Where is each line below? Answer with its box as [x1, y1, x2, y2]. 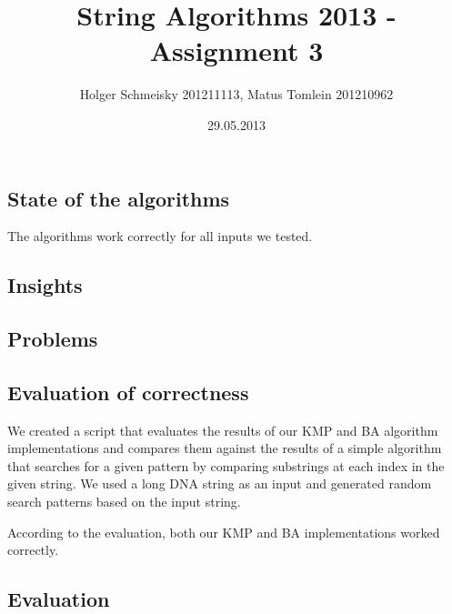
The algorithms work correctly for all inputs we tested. [7, 226, 313, 246]
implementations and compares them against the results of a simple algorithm [7, 438, 442, 458]
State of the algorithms [7, 184, 230, 212]
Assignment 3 [149, 32, 324, 69]
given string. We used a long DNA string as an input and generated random [7, 474, 432, 493]
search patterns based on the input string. [7, 492, 241, 511]
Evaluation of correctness [7, 377, 249, 406]
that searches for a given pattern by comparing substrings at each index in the [7, 456, 445, 475]
